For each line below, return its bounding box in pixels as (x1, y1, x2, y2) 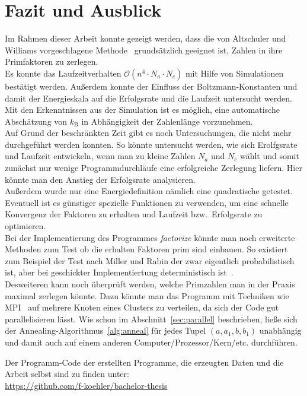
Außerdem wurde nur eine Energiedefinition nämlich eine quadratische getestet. (5, 185, 293, 197)
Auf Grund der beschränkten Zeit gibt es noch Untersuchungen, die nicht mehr (5, 126, 292, 139)
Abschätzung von (5, 115, 68, 127)
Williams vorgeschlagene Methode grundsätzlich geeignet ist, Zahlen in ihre (5, 43, 283, 56)
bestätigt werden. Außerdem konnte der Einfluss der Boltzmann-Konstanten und (5, 80, 298, 92)
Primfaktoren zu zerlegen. (5, 55, 98, 68)
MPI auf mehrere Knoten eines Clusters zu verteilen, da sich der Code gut (5, 301, 279, 313)
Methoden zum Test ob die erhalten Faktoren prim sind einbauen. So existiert (5, 243, 288, 255)
